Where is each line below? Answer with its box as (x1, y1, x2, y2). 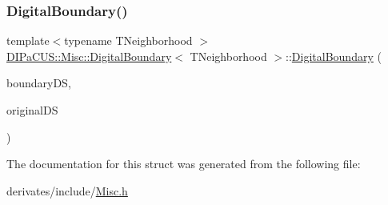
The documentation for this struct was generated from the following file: (6, 155, 361, 172)
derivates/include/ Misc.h (6, 182, 128, 199)
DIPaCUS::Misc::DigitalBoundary (6, 47, 172, 64)
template (6, 32, 50, 49)
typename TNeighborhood (64, 32, 193, 49)
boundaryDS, (6, 74, 71, 91)
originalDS (6, 102, 58, 118)
